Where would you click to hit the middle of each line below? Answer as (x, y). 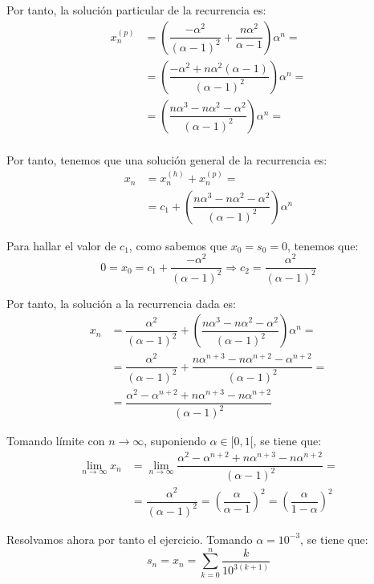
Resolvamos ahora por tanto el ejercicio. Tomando (130, 539)
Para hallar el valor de (61, 245)
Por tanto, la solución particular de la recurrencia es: (136, 10)
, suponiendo (175, 441)
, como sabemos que (178, 245)
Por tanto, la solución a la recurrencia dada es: (121, 303)
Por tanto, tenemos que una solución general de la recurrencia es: (167, 159)
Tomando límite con (56, 441)
